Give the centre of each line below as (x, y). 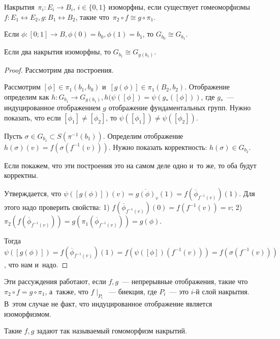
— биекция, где (133, 291)
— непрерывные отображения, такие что (185, 281)
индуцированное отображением (52, 107)
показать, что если (33, 117)
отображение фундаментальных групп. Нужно (180, 107)
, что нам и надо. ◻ (36, 264)
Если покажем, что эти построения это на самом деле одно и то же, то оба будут (130, 165)
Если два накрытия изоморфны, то (57, 52)
